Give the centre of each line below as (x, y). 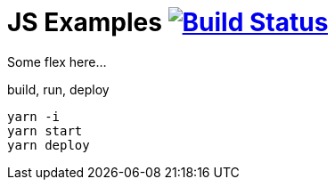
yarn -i (34, 116)
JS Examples (85, 22)
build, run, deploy (58, 89)
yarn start (45, 130)
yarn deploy (49, 145)
